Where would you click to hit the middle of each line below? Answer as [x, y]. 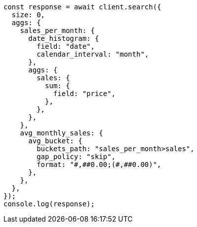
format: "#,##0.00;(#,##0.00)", [99, 164]
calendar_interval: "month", [93, 54]
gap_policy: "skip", [76, 157]
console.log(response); [49, 204]
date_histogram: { [64, 38]
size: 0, [28, 15]
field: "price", [84, 94]
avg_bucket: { [55, 141]
